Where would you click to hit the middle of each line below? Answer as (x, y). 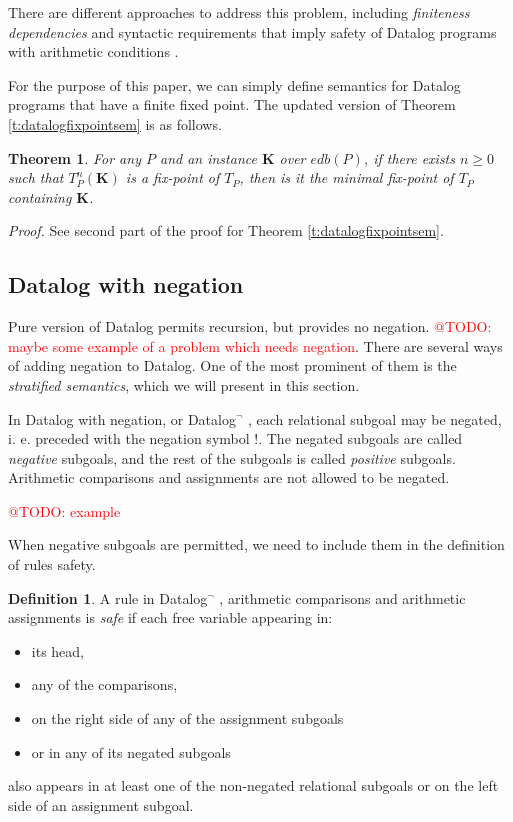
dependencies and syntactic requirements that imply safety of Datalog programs (252, 31)
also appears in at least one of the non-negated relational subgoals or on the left (253, 785)
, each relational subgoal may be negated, (374, 418)
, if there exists (409, 157)
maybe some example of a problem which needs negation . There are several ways (255, 345)
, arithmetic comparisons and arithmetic (342, 597)
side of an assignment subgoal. (101, 804)
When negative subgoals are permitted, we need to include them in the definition (256, 544)
